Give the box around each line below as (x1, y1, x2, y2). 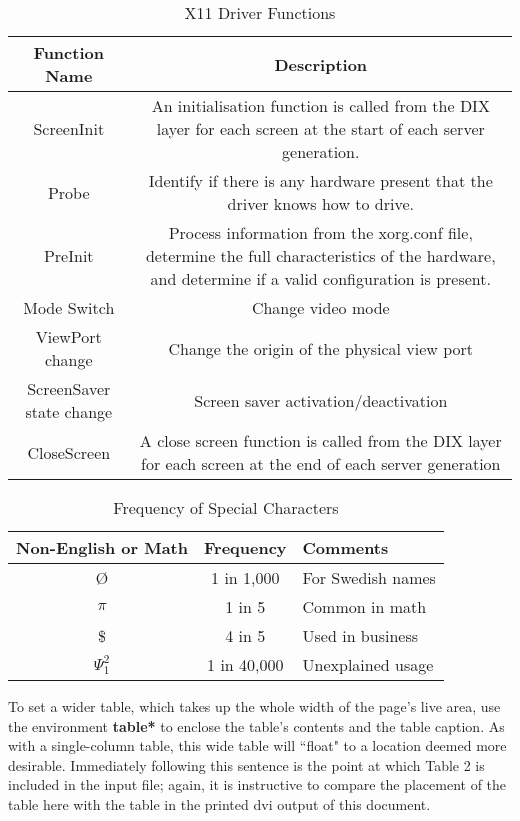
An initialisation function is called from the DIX (151, 94, 490, 117)
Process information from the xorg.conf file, (168, 221, 473, 244)
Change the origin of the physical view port (168, 336, 474, 360)
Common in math (302, 595, 427, 618)
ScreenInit (33, 117, 105, 140)
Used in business (302, 624, 419, 647)
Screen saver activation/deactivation (194, 388, 448, 412)
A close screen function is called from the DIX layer (139, 429, 502, 452)
